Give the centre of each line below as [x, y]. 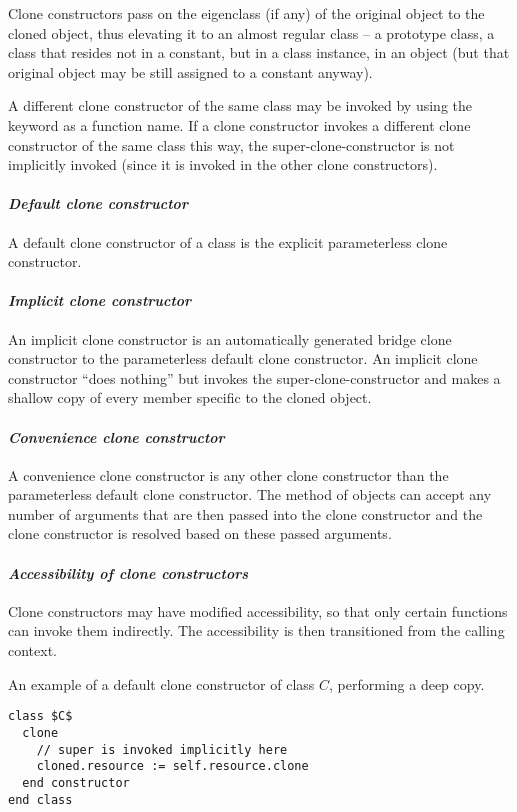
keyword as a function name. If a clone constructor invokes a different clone [239, 124]
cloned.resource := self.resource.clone [172, 766]
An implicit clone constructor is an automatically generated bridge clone [230, 338]
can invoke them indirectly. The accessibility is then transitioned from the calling [256, 630]
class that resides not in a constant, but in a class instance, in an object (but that [259, 52]
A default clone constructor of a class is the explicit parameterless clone [228, 241]
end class [40, 799]
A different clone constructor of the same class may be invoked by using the [240, 105]
